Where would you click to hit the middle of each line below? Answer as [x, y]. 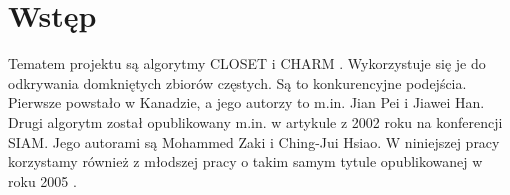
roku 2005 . [42, 180]
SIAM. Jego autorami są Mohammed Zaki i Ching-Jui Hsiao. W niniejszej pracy [254, 141]
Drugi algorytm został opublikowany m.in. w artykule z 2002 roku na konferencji [255, 121]
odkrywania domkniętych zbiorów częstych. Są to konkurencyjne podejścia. [237, 82]
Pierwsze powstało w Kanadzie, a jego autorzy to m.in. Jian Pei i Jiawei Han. [246, 102]
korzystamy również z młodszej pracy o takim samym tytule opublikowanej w [245, 161]
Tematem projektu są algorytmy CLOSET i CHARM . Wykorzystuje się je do [247, 63]
